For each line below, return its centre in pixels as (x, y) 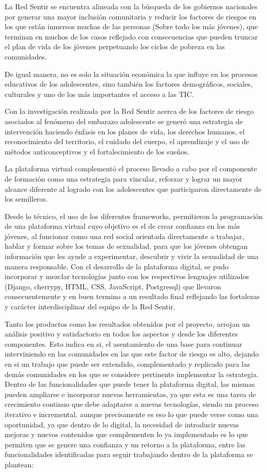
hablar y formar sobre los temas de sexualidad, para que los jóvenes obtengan (126, 246)
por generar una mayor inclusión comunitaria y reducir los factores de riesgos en (131, 16)
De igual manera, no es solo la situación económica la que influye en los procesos (131, 74)
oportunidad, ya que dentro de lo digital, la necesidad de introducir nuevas (122, 424)
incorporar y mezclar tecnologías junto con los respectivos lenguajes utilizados (127, 276)
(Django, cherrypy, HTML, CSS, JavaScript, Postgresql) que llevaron (113, 286)
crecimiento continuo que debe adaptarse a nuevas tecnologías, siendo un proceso (132, 404)
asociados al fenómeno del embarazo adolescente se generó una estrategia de (124, 121)
